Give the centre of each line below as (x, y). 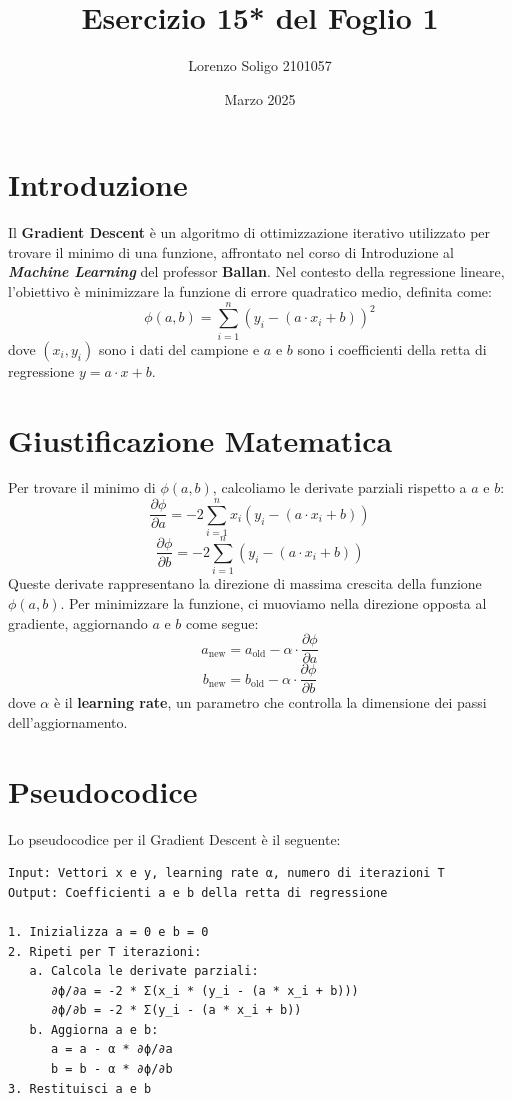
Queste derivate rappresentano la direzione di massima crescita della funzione (245, 583)
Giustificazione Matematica (200, 439)
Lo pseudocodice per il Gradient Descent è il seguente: (174, 838)
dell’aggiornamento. (68, 721)
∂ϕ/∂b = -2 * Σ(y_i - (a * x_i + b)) (176, 1010)
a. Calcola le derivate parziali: (144, 971)
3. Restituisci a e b (80, 1088)
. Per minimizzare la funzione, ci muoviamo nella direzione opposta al (273, 602)
